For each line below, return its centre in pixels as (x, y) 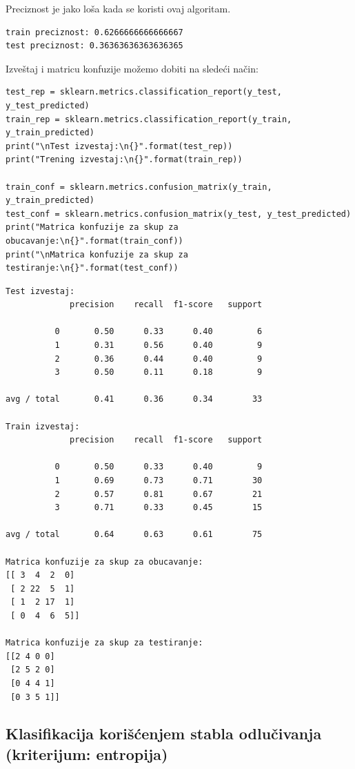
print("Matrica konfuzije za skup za (92, 227)
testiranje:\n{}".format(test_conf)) (92, 268)
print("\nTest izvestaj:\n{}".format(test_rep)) (119, 146)
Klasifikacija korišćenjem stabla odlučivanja (164, 733)
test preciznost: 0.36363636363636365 (94, 46)
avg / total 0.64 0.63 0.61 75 (134, 535)
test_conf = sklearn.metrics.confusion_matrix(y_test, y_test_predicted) (179, 214)
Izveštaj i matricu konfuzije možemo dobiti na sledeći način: (132, 68)
